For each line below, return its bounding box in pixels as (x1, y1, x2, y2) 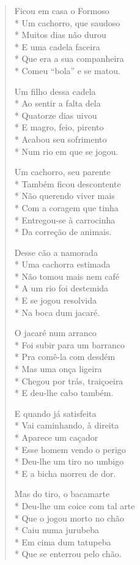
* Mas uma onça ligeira (14, 362, 102, 375)
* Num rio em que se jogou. (14, 144, 119, 157)
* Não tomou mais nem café (14, 269, 119, 282)
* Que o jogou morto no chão (14, 511, 124, 524)
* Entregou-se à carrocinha (14, 213, 116, 226)
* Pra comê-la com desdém (14, 350, 116, 363)
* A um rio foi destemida (14, 282, 109, 294)
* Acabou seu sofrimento (14, 132, 107, 145)
